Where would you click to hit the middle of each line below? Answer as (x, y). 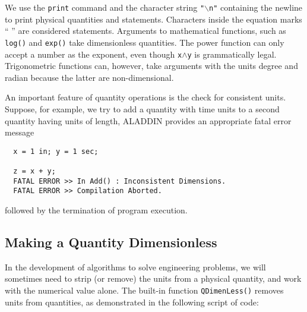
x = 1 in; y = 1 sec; (56, 151)
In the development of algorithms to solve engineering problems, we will (135, 267)
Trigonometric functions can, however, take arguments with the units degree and (151, 66)
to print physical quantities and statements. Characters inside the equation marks (153, 19)
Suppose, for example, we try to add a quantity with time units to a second (142, 108)
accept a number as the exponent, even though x (94, 54)
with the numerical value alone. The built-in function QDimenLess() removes (144, 290)
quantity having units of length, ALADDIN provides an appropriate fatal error (148, 120)
